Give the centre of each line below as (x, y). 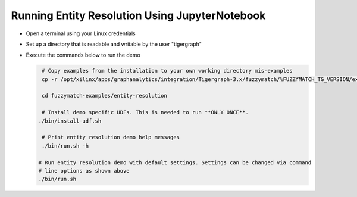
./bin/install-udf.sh (70, 121)
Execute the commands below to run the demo (83, 55)
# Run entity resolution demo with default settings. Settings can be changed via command (175, 162)
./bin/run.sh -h (65, 146)
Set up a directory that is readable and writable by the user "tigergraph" (114, 44)
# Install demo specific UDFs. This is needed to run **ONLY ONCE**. (145, 112)
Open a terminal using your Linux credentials (81, 33)
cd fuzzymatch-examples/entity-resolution (105, 96)
